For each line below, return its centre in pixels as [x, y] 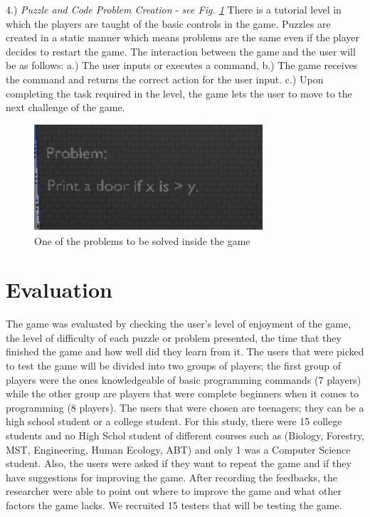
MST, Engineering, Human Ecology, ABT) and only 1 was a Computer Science [178, 449]
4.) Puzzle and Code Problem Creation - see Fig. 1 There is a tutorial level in [174, 9]
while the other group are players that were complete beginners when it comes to [183, 393]
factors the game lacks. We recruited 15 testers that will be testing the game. [174, 505]
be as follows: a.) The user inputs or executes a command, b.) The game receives [182, 65]
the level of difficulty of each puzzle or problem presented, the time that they [174, 337]
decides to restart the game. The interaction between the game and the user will [181, 51]
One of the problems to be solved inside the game [142, 240]
